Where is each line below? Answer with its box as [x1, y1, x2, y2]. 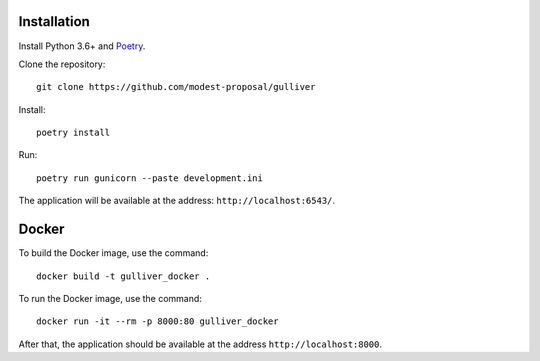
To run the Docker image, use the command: [18, 292, 202, 304]
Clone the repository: [18, 58, 106, 70]
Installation [18, 13, 90, 30]
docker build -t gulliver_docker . [36, 270, 211, 282]
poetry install [36, 127, 111, 139]
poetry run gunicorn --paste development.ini [36, 172, 264, 184]
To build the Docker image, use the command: [18, 247, 209, 259]
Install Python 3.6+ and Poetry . [18, 40, 146, 52]
